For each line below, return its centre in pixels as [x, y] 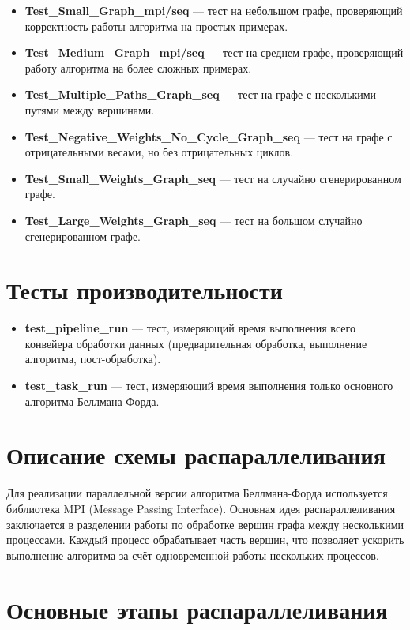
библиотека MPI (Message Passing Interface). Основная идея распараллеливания [201, 508]
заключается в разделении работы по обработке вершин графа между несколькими [205, 524]
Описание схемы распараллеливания [196, 455]
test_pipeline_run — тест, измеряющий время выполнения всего [190, 328]
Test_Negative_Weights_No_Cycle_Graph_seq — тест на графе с [209, 136]
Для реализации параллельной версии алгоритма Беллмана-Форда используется [197, 493]
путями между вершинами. [90, 109]
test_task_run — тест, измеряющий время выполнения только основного [209, 386]
